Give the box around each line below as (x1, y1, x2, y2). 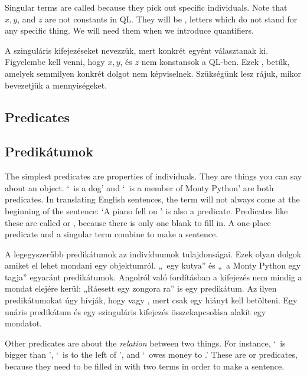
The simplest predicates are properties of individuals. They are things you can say (5, 170, 302, 182)
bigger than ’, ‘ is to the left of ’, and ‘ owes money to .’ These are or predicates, (5, 348, 298, 361)
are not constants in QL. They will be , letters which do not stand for (45, 12, 298, 25)
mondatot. (5, 317, 43, 329)
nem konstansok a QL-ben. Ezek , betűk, (141, 55, 290, 68)
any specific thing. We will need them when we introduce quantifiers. (5, 24, 254, 37)
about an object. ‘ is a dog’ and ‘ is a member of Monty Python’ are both (5, 181, 274, 194)
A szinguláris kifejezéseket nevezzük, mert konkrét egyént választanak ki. (5, 44, 269, 56)
